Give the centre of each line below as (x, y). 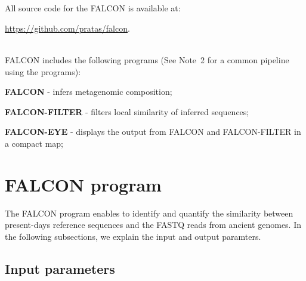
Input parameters (60, 268)
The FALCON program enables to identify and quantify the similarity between (149, 213)
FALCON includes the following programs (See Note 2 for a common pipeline (147, 59)
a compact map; (34, 143)
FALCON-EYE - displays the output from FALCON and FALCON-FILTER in (153, 132)
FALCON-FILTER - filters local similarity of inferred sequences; (127, 111)
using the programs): (43, 71)
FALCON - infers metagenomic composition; (89, 92)
